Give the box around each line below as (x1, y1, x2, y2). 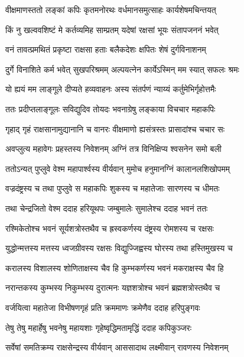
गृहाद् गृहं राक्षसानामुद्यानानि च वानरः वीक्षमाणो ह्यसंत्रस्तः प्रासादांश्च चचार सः (5, 122, 225, 135)
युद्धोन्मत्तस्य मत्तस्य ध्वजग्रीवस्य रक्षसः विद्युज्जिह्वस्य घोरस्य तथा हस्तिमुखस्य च (5, 242, 233, 254)
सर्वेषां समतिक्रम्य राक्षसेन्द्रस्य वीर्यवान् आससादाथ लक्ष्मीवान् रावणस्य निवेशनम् (5, 341, 229, 353)
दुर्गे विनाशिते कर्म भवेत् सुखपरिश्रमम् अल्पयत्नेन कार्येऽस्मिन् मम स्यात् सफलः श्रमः (5, 63, 239, 75)
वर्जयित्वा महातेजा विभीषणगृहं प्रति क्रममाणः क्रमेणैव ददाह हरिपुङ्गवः (5, 301, 200, 313)
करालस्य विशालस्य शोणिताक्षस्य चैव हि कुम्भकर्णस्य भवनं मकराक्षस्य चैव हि (5, 261, 224, 274)
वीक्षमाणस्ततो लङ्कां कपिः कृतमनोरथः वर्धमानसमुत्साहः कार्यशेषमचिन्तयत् (5, 4, 216, 15)
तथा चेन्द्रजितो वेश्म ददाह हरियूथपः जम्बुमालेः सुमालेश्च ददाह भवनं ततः (5, 202, 208, 214)
